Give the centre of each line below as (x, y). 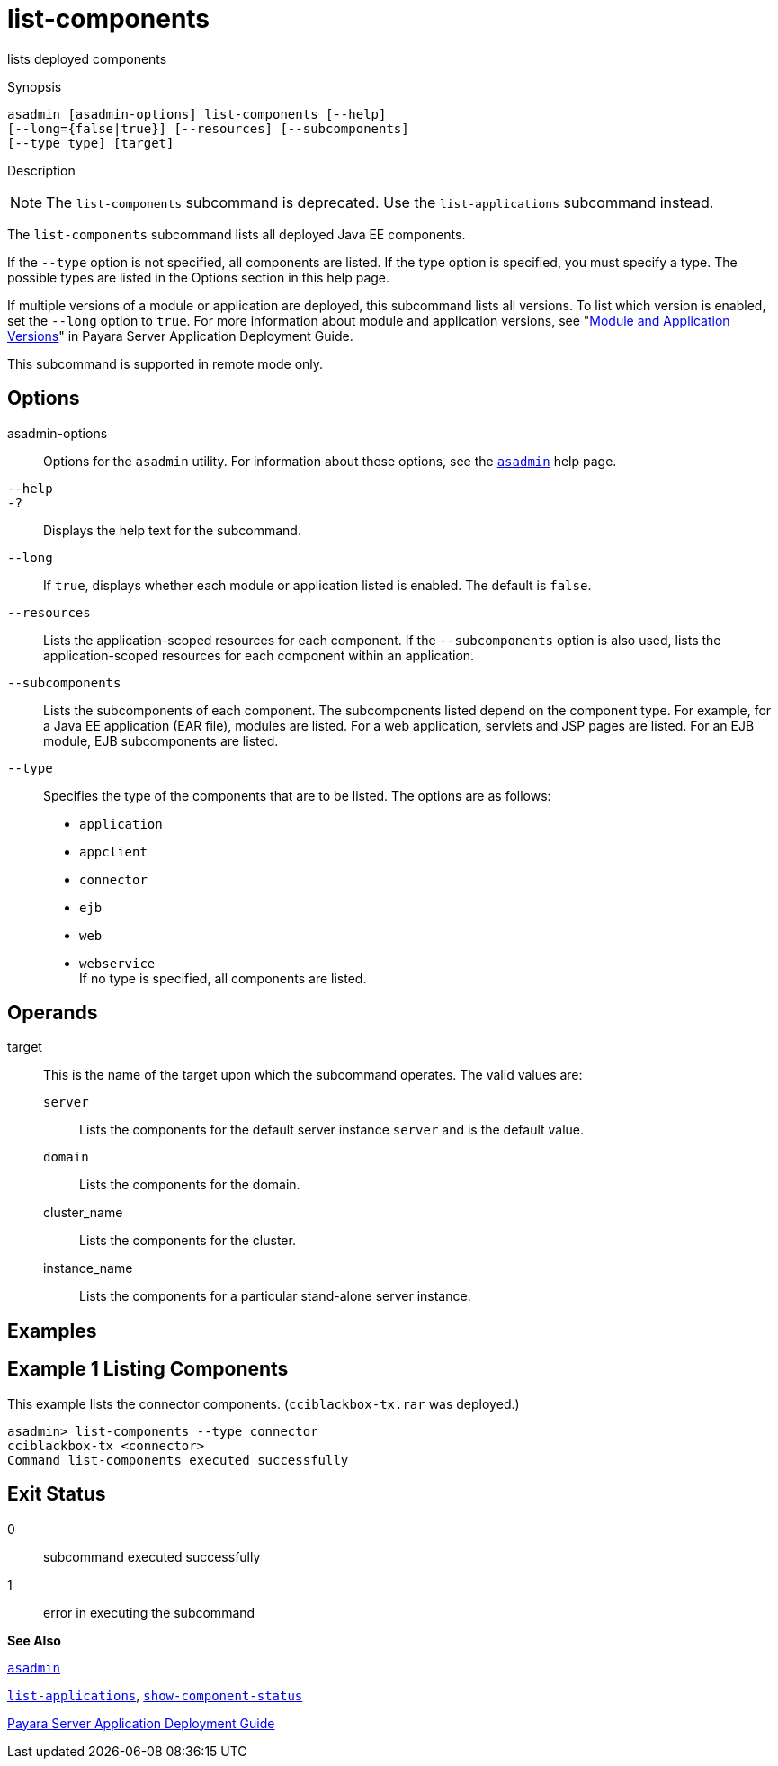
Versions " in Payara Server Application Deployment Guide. (180, 336)
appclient (113, 852)
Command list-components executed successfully (178, 1460)
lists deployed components (87, 58)
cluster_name (83, 1213)
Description (41, 170)
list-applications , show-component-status (155, 1695)
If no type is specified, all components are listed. (223, 978)
